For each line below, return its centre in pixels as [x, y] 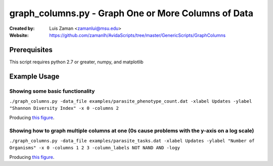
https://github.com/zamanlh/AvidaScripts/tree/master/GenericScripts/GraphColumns [138, 35]
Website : [19, 35]
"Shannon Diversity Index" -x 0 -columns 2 [64, 108]
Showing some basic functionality [52, 91]
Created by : [22, 28]
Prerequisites [31, 50]
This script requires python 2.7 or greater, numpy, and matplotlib [76, 62]
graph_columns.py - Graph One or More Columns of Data [131, 13]
